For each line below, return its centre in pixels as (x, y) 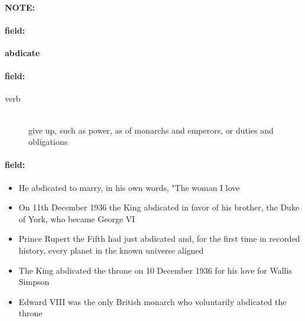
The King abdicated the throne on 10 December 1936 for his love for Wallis (155, 270)
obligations (48, 142)
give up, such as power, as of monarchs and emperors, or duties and (151, 130)
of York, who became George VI (77, 218)
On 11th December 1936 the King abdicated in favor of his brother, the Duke (159, 207)
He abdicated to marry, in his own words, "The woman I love (129, 187)
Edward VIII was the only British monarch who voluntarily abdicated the (152, 301)
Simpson (34, 282)
